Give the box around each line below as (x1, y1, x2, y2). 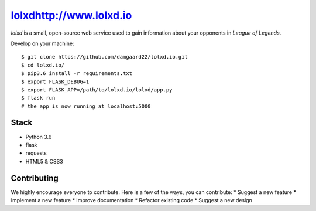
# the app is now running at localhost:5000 (21, 103, 152, 110)
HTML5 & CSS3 (25, 158, 64, 165)
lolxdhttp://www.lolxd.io (11, 9, 132, 22)
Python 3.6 (25, 133, 52, 140)
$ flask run (21, 94, 56, 101)
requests (25, 149, 47, 156)
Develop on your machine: (11, 40, 74, 47)
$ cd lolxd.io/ (21, 62, 65, 69)
